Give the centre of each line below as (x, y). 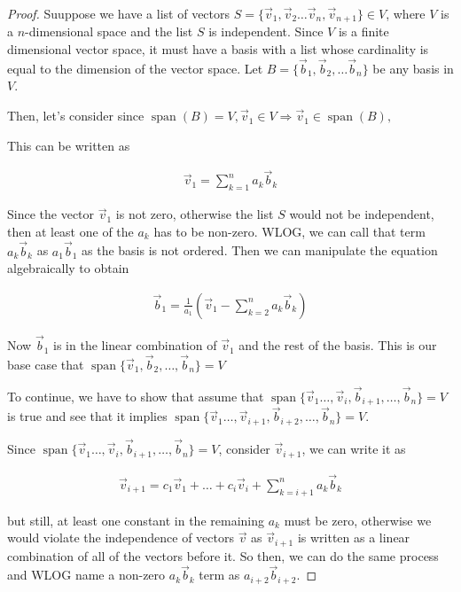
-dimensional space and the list (109, 31)
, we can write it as (354, 449)
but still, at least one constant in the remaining (136, 520)
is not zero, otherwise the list (195, 214)
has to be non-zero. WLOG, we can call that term (289, 231)
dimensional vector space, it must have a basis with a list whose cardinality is (218, 49)
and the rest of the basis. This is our (338, 345)
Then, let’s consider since (76, 116)
